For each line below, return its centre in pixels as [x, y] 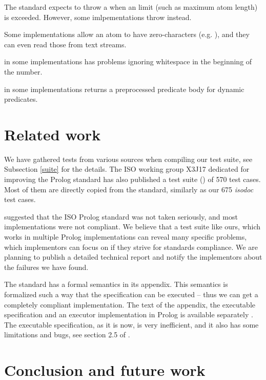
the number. [23, 71]
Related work [53, 134]
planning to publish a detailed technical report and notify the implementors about [133, 257]
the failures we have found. [46, 267]
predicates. [21, 99]
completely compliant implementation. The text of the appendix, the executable [130, 304]
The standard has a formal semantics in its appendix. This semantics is [116, 284]
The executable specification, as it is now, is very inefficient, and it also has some [131, 324]
